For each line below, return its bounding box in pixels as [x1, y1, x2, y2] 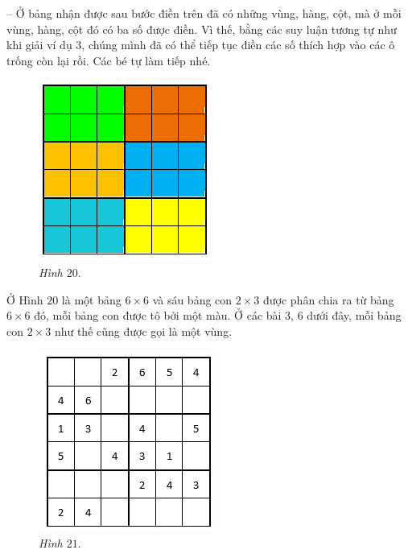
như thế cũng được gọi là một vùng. [54, 322, 233, 339]
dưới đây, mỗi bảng [307, 307, 402, 324]
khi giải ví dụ [6, 36, 72, 53]
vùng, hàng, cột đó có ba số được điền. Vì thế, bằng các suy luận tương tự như [6, 20, 397, 37]
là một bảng [61, 291, 122, 308]
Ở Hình [6, 291, 43, 308]
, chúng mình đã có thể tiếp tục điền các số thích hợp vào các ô [81, 36, 395, 53]
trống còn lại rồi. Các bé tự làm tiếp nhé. [6, 52, 211, 68]
